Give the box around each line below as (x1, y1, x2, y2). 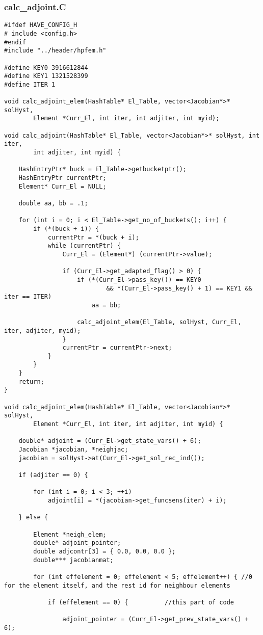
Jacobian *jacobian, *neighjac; (18, 446, 128, 454)
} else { (18, 514, 48, 521)
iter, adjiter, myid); (4, 327, 81, 334)
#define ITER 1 (4, 81, 56, 88)
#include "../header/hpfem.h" (4, 47, 107, 55)
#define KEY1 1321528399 (4, 72, 88, 80)
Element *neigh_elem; (33, 531, 107, 538)
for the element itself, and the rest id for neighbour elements (4, 581, 230, 589)
